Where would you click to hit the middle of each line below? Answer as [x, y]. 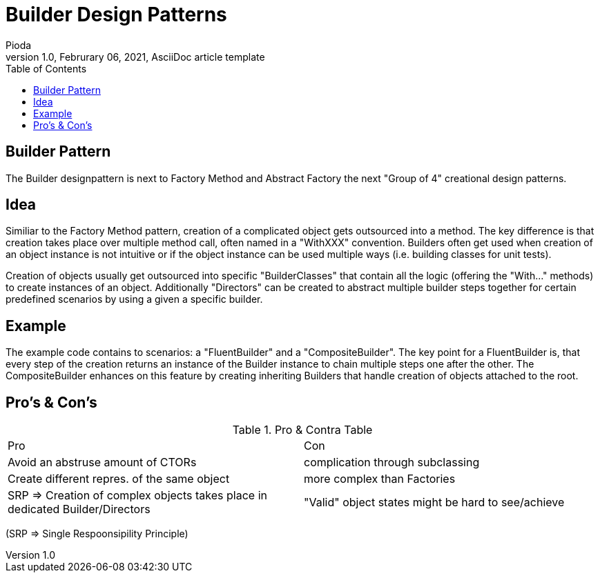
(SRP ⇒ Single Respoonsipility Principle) [97, 534]
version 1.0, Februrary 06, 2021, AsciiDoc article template [135, 57]
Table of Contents [46, 68]
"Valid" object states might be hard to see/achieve [434, 502]
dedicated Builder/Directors [79, 509]
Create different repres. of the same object [119, 479]
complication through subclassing [392, 462]
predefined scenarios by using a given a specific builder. [134, 299]
